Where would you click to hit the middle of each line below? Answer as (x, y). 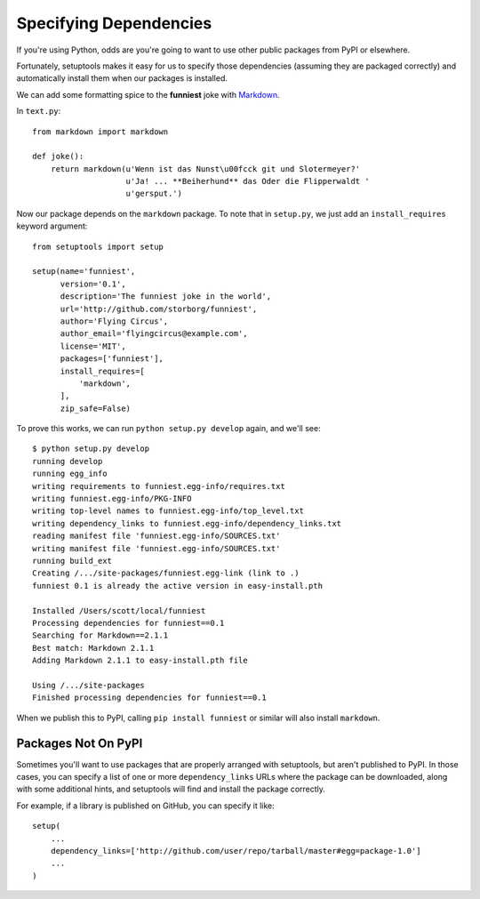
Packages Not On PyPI (80, 743)
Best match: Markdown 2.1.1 (93, 648)
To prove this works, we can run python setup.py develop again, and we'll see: (168, 429)
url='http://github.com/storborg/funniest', (159, 309)
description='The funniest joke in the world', (165, 297)
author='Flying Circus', (114, 321)
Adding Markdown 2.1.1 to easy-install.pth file (140, 661)
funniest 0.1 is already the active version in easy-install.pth (178, 586)
